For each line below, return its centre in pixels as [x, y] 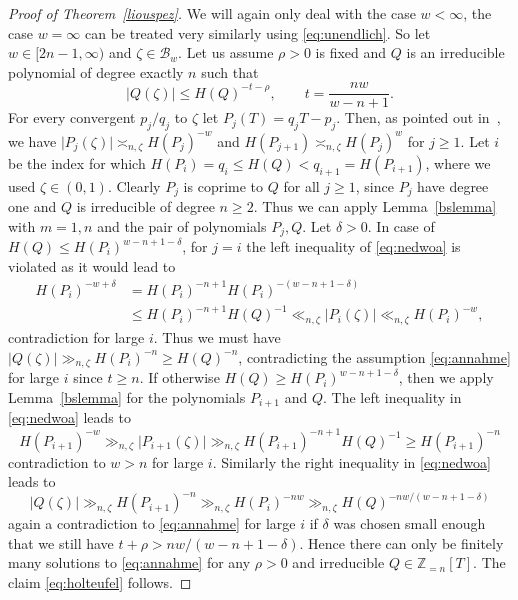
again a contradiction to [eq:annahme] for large [152, 523]
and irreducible [338, 562]
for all [301, 185]
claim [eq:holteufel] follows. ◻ [100, 582]
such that [230, 71]
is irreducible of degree [145, 205]
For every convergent [72, 117]
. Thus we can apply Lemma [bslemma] [375, 205]
